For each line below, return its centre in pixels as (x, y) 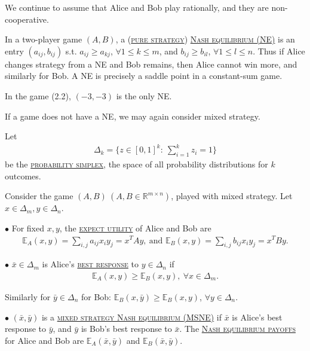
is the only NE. (144, 95)
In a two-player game (44, 39)
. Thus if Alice (279, 51)
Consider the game (39, 196)
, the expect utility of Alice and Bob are (135, 228)
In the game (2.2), (38, 95)
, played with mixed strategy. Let (232, 196)
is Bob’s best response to (126, 329)
